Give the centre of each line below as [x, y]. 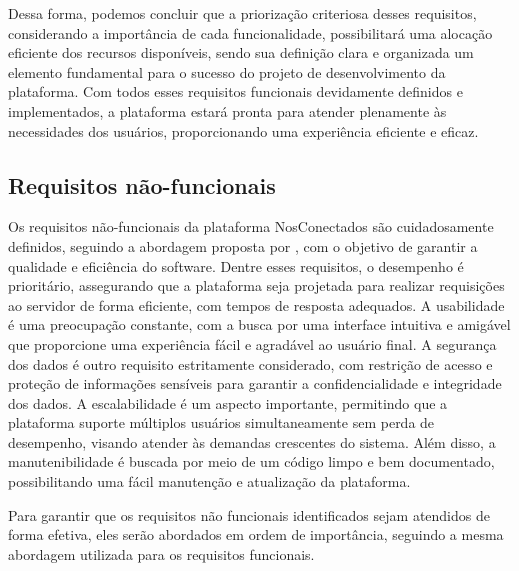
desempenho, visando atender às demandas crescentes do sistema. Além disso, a [252, 441]
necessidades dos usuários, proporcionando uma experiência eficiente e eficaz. [243, 130]
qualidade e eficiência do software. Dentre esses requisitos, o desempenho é [236, 265]
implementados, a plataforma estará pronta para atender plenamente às [227, 110]
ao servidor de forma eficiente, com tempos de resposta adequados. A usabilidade [256, 304]
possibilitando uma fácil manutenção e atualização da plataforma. [209, 481]
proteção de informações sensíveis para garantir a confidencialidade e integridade [255, 383]
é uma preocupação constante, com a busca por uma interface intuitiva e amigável [259, 324]
